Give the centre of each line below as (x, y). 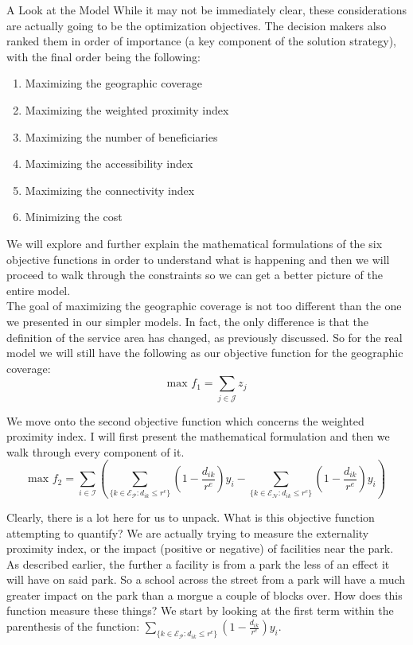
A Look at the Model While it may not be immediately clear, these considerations (206, 10)
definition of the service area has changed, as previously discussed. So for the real (205, 337)
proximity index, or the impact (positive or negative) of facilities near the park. (200, 548)
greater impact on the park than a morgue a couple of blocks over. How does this (205, 594)
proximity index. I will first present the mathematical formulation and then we (198, 436)
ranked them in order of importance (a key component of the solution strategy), (201, 41)
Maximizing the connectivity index (110, 190)
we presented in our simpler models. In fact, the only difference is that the (188, 321)
